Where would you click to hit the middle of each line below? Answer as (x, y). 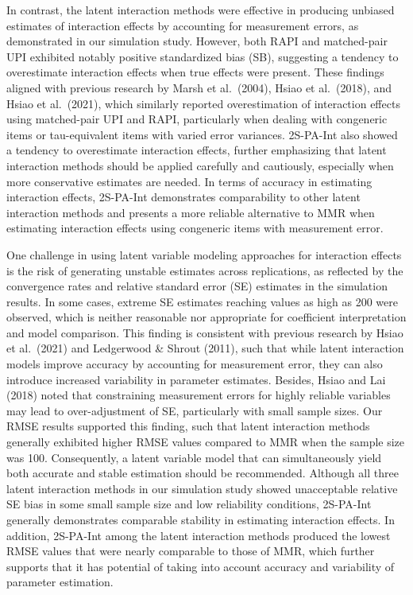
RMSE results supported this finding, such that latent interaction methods (188, 426)
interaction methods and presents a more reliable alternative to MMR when (191, 212)
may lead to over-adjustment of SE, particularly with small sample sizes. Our (195, 410)
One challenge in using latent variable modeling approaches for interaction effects (204, 254)
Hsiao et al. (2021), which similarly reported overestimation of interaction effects (203, 103)
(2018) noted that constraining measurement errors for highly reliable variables (199, 395)
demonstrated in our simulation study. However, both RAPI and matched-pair (197, 41)
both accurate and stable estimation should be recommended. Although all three (203, 473)
